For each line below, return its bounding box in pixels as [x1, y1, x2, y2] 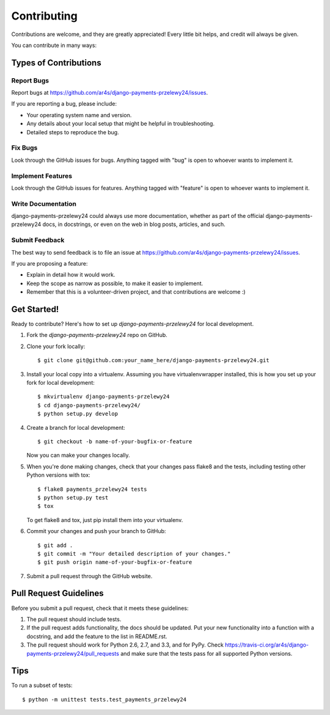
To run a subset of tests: [11, 681, 73, 689]
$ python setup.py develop [37, 410, 119, 418]
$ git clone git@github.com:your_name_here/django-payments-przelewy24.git [37, 357, 269, 364]
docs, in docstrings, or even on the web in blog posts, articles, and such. [42, 220, 226, 228]
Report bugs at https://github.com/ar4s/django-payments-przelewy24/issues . [11, 89, 208, 96]
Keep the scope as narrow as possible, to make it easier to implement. [26, 280, 204, 287]
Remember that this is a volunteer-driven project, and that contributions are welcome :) [26, 288, 246, 296]
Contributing [11, 9, 78, 23]
